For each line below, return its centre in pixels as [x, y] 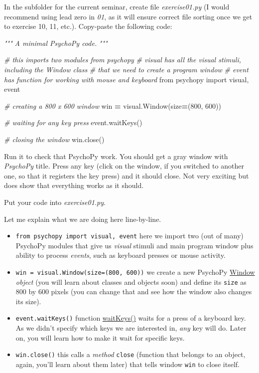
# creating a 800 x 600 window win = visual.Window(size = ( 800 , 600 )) [113, 105]
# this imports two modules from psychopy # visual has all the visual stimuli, [123, 60]
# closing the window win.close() [54, 139]
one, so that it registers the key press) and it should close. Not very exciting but [127, 175]
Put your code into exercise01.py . [55, 202]
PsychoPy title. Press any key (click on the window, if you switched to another [124, 166]
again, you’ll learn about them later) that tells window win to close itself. [128, 364]
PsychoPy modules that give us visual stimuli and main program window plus [134, 245]
